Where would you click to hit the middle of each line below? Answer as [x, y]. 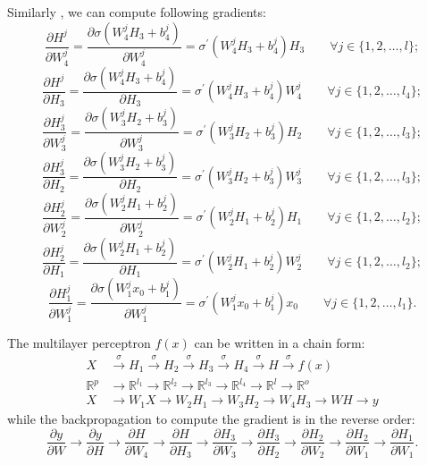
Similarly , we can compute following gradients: [137, 12]
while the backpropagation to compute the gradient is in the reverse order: [211, 418]
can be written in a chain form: [280, 343]
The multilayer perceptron [79, 343]
